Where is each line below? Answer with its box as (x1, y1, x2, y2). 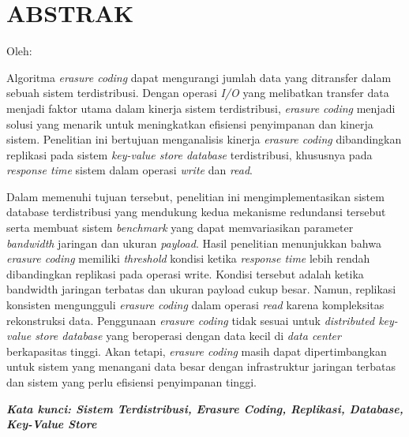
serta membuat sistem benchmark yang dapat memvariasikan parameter (6, 219, 354, 236)
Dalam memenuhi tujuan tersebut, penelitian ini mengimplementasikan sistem (6, 188, 385, 204)
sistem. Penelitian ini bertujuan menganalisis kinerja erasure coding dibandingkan (6, 131, 402, 148)
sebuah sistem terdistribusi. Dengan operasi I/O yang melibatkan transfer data (6, 84, 389, 101)
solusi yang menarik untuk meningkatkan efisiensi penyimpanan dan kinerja (6, 115, 373, 132)
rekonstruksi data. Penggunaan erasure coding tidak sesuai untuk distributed (6, 312, 375, 328)
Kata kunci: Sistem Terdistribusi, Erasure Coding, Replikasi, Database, (6, 400, 403, 416)
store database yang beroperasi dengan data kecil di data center (35, 327, 341, 344)
